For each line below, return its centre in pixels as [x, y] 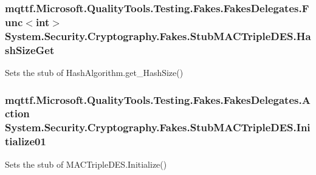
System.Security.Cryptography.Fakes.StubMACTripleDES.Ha [158, 36]
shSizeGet [30, 50]
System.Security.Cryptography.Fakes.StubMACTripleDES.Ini [158, 127]
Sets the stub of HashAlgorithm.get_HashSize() [94, 72]
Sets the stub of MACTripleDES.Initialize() [86, 164]
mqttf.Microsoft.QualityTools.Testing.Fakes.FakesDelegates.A [158, 99]
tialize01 [26, 141]
